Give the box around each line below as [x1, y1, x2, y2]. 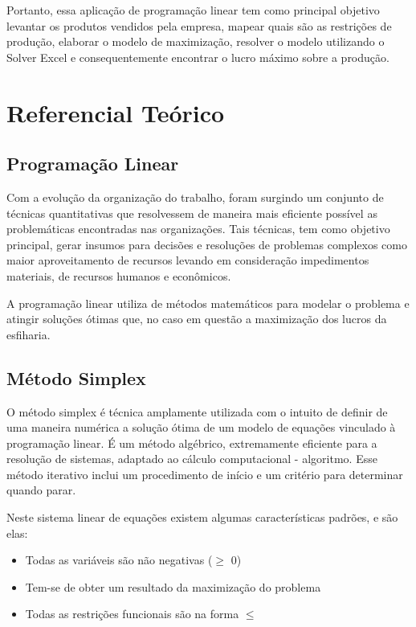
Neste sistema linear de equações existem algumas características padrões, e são [6, 509, 398, 526]
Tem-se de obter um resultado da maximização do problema [25, 578, 321, 595]
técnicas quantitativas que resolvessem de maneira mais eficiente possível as [6, 204, 377, 221]
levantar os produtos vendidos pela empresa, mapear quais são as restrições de [6, 17, 392, 34]
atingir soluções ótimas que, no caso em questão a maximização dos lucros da [6, 310, 387, 327]
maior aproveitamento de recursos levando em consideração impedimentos [6, 252, 369, 268]
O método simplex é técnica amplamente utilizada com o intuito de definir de [6, 403, 388, 420]
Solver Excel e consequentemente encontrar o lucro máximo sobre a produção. [6, 48, 389, 65]
